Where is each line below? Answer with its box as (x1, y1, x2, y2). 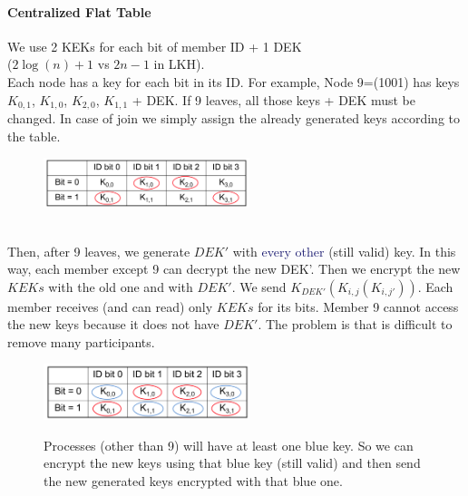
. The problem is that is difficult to (258, 315, 453, 334)
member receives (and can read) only (7, 297, 213, 316)
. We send (231, 277, 287, 296)
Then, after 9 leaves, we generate (7, 241, 190, 260)
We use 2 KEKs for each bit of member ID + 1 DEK (7, 36, 302, 55)
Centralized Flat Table (7, 2, 151, 21)
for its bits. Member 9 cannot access (258, 297, 459, 316)
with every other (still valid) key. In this (232, 241, 456, 260)
